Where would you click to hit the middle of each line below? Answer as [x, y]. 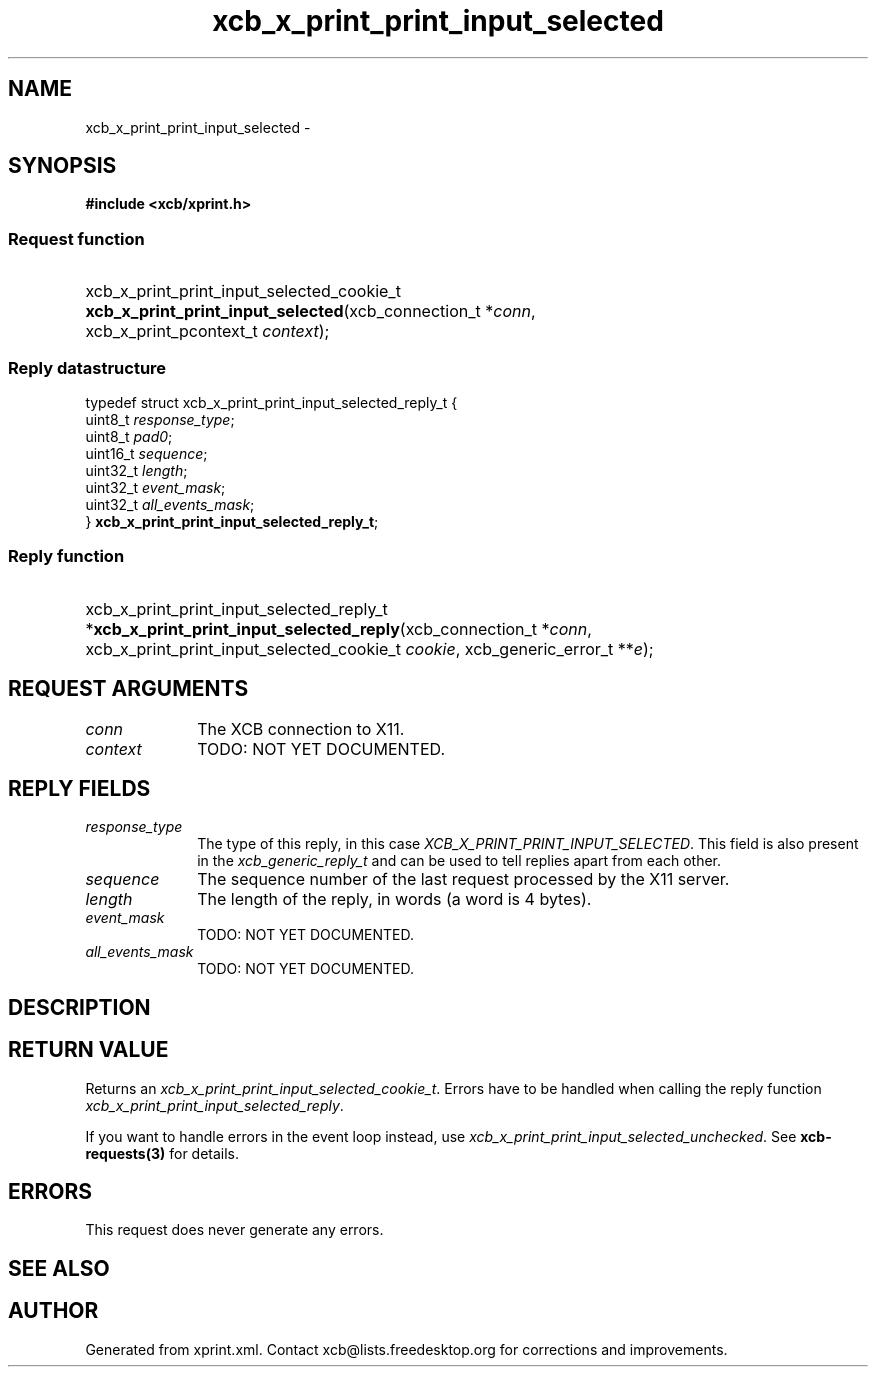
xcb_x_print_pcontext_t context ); [207, 331]
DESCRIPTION [79, 1007]
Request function [76, 238]
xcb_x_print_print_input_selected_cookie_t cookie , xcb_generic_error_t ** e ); [369, 648]
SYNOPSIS [62, 166]
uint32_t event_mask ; [155, 487]
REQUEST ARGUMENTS [128, 689]
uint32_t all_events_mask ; [170, 504]
